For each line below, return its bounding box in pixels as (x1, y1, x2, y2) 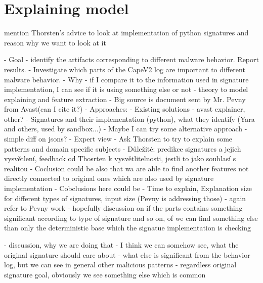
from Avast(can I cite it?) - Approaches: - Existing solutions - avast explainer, (4, 104, 245, 114)
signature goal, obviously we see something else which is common (4, 269, 206, 279)
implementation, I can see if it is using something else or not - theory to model (4, 84, 248, 95)
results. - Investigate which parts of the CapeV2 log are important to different (4, 64, 245, 74)
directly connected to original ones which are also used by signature (4, 173, 214, 183)
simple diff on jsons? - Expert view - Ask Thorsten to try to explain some (4, 133, 233, 144)
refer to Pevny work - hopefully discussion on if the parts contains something (4, 203, 243, 213)
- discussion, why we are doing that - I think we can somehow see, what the (4, 240, 239, 250)
